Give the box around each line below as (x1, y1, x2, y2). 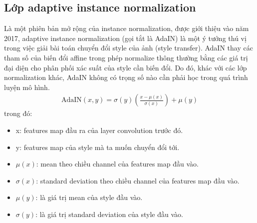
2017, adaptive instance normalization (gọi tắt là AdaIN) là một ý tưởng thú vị (4, 32, 247, 43)
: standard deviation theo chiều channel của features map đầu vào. (36, 175, 240, 185)
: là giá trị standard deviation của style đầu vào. (35, 208, 183, 219)
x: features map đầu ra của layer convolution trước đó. (15, 124, 183, 135)
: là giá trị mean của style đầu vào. (35, 192, 143, 202)
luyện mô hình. (4, 81, 50, 92)
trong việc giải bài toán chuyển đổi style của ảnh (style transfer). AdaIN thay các (4, 42, 253, 53)
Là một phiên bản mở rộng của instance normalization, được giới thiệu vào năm (4, 23, 249, 33)
